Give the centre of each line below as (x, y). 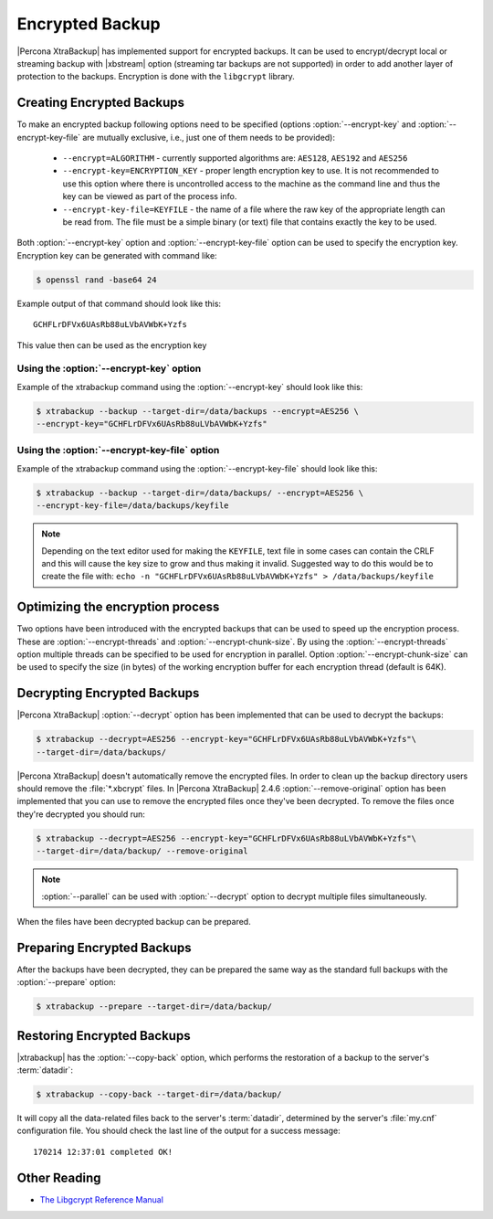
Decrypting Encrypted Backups (108, 693)
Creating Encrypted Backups (101, 103)
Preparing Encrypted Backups (104, 947)
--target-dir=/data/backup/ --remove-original (142, 851)
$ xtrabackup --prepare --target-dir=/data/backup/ (154, 1007)
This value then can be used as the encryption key (112, 345)
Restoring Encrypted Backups (104, 1036)
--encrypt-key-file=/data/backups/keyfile (132, 506)
